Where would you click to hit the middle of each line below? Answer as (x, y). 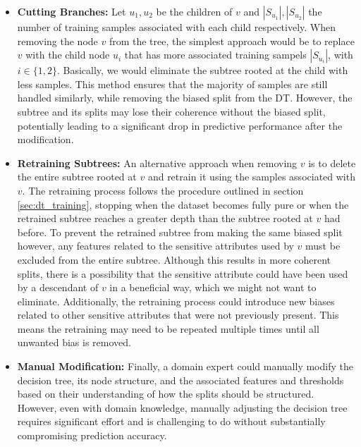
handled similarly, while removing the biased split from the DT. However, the (185, 98)
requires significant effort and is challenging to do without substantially (171, 421)
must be (323, 246)
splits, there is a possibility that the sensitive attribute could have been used (183, 273)
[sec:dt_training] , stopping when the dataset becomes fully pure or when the (183, 204)
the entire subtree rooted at (77, 177)
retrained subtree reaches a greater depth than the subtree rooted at (165, 218)
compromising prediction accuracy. (92, 435)
